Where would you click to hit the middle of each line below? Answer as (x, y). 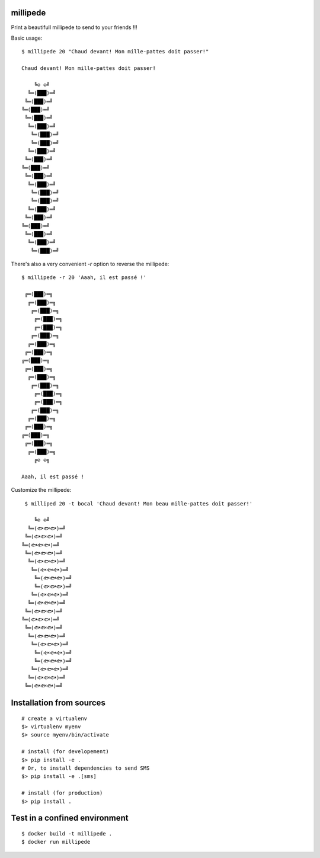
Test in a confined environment (70, 818)
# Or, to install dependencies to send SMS (86, 768)
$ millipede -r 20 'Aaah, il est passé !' (84, 278)
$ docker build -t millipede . (67, 833)
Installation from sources (58, 703)
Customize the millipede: (41, 490)
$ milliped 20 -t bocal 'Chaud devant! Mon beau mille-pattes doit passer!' (139, 503)
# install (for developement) (65, 752)
